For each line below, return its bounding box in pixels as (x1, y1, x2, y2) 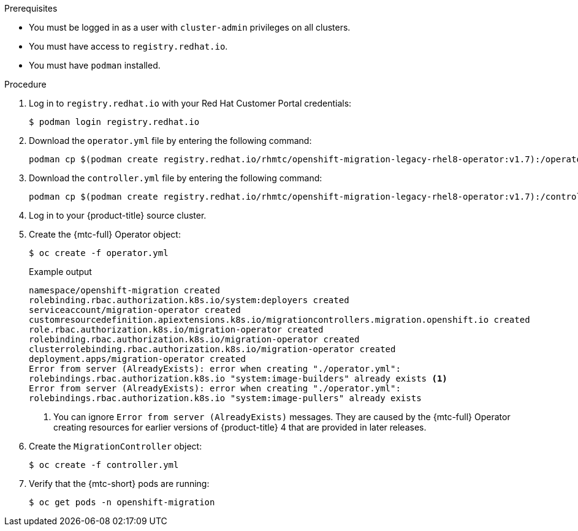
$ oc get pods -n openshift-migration (29, 497, 215, 507)
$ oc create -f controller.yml (29, 460, 179, 470)
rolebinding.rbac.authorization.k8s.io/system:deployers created (29, 295, 349, 305)
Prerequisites (4, 3, 58, 13)
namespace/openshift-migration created (29, 285, 220, 295)
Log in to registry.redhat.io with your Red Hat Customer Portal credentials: (29, 98, 352, 108)
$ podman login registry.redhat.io (29, 117, 200, 127)
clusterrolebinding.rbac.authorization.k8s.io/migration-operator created (29, 344, 396, 354)
